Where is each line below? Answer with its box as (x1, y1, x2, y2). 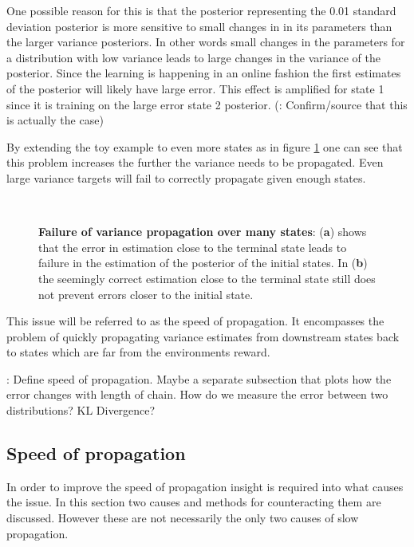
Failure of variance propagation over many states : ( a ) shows (38, 223, 367, 240)
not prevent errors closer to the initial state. (38, 285, 254, 302)
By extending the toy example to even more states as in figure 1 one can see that (6, 138, 403, 155)
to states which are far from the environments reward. (6, 344, 270, 360)
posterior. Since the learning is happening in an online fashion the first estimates (6, 65, 401, 81)
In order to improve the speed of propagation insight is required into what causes (6, 478, 404, 494)
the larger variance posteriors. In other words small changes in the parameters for (6, 33, 405, 50)
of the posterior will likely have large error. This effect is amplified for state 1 (6, 80, 384, 96)
